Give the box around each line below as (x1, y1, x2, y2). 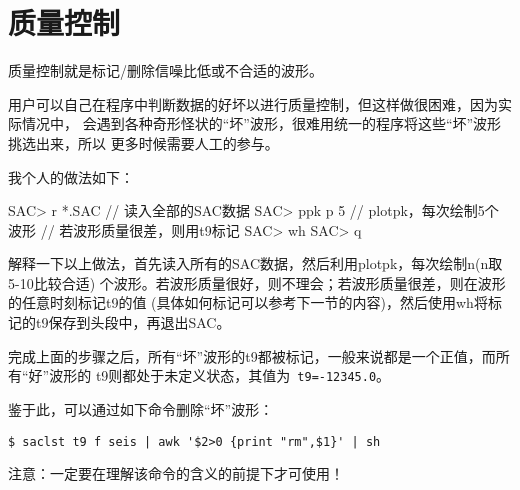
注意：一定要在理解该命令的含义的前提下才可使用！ (8, 463, 344, 484)
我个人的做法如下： (8, 166, 134, 187)
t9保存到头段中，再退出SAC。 (35, 312, 231, 333)
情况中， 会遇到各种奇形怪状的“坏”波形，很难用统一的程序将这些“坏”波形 (21, 113, 502, 134)
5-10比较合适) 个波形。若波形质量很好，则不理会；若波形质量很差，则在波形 (8, 272, 506, 293)
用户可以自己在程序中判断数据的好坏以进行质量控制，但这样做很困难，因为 (8, 93, 498, 114)
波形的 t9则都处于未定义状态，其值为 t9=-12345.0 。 (49, 365, 391, 386)
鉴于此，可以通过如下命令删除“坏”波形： (8, 398, 274, 419)
